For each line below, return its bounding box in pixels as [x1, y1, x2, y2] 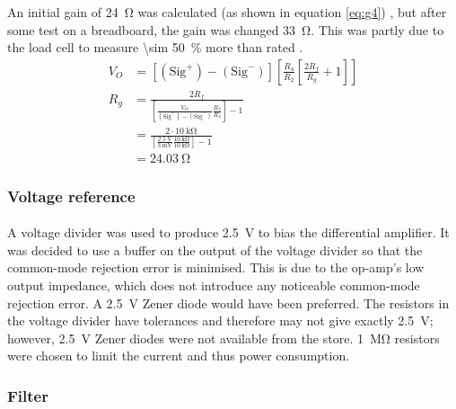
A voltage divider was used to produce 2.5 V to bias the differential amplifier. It [7, 223, 450, 242]
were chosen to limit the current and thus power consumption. [7, 346, 350, 365]
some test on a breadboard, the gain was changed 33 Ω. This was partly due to [7, 20, 444, 39]
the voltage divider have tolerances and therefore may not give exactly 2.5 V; [7, 311, 434, 330]
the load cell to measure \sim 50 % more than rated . [7, 38, 303, 57]
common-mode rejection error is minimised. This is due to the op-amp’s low [7, 258, 425, 277]
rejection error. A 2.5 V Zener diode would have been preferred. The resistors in [7, 293, 450, 312]
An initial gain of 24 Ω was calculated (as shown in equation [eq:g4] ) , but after [7, 3, 447, 21]
